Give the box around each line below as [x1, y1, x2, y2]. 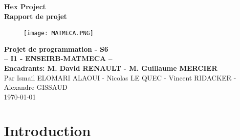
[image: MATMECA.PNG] [23, 30, 94, 37]
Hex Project [4, 1, 46, 11]
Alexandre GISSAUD [4, 82, 67, 92]
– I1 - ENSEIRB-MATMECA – [4, 53, 112, 63]
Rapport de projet [4, 11, 67, 21]
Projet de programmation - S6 [4, 43, 109, 54]
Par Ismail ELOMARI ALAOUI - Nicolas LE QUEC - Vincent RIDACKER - [4, 72, 236, 82]
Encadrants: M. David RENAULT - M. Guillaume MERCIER [4, 63, 218, 73]
